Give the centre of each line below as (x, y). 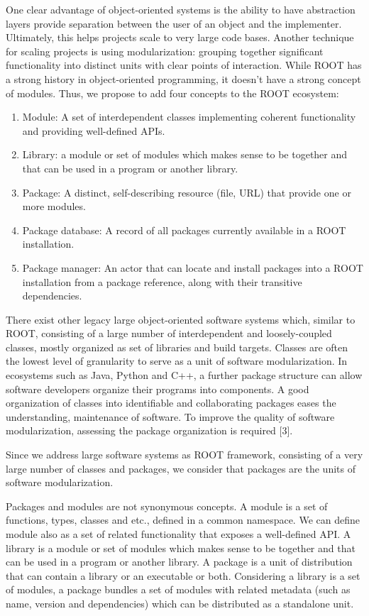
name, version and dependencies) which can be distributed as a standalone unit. (180, 603)
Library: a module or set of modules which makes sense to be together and (185, 154)
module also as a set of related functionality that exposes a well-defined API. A (178, 534)
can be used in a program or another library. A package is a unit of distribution (179, 562)
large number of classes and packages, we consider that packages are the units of (181, 468)
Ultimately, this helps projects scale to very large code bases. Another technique (180, 37)
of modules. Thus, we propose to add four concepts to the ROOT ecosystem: (172, 93)
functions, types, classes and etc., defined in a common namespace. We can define (183, 520)
